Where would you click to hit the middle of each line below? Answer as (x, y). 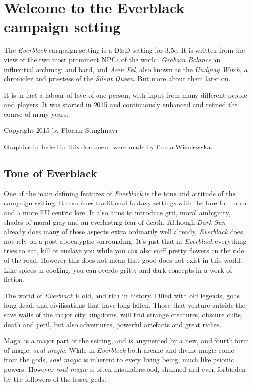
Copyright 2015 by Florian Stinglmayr (61, 130)
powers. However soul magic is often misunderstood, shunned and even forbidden (125, 369)
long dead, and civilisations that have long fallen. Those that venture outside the (125, 305)
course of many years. (36, 114)
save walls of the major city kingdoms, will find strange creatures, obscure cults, (123, 314)
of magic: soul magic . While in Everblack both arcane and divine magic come (119, 350)
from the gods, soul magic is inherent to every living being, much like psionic (119, 359)
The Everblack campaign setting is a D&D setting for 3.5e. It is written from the (125, 50)
